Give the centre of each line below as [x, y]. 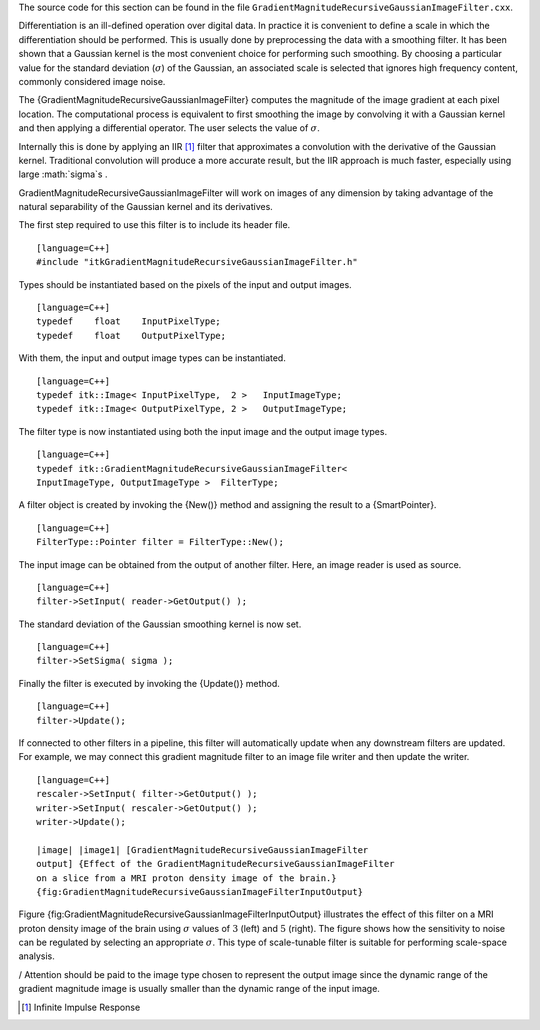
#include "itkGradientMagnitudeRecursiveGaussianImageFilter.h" [197, 262]
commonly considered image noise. [92, 81]
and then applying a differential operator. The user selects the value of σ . [169, 128]
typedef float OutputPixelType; [131, 335]
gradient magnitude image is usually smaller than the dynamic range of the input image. [199, 989]
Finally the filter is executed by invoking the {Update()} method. [149, 683]
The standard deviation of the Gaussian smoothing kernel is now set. [160, 624]
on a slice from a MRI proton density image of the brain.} [186, 878]
